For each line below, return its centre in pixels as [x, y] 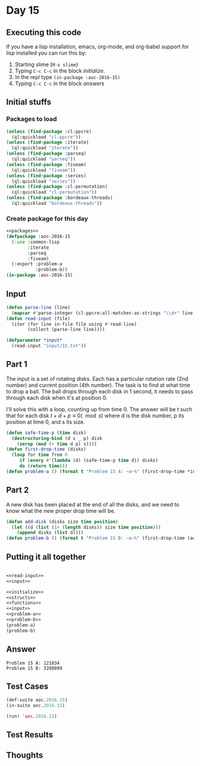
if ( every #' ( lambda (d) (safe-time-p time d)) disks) [89, 461]
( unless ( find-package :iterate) [48, 143]
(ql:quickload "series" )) [44, 181]
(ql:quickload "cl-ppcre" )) [46, 137]
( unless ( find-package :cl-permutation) [57, 187]
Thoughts [25, 755]
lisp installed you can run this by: [46, 53]
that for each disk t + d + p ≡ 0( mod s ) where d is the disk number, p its [95, 415]
